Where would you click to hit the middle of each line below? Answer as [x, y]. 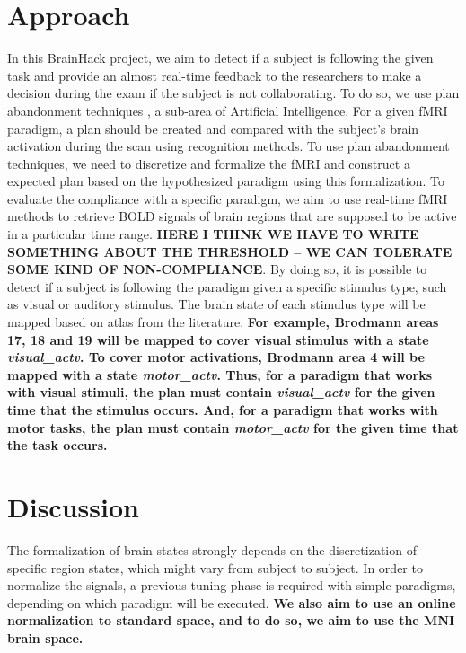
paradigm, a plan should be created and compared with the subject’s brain [213, 128]
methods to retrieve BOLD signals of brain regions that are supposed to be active [232, 216]
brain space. [45, 637]
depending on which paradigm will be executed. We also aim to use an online [232, 602]
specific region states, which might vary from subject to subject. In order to [215, 567]
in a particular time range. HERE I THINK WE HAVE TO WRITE [213, 234]
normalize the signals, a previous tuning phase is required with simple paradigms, [232, 585]
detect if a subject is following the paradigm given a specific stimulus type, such [227, 286]
